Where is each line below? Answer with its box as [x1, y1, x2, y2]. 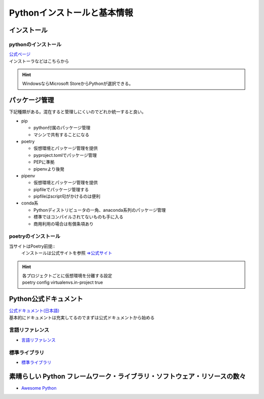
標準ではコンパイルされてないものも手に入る [33, 214, 124, 220]
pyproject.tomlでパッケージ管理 [33, 152, 97, 158]
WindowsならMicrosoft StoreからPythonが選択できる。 [22, 81, 133, 87]
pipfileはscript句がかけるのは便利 [33, 194, 100, 199]
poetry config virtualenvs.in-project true [22, 279, 103, 285]
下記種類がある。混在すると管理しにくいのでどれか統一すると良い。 [9, 109, 146, 115]
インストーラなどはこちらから [9, 58, 69, 64]
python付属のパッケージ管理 [33, 125, 90, 131]
